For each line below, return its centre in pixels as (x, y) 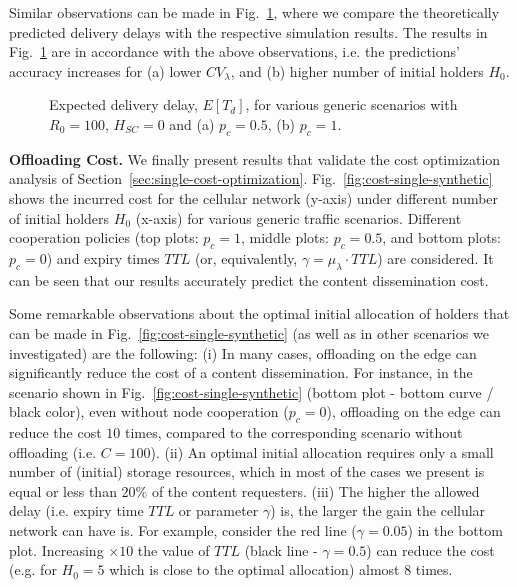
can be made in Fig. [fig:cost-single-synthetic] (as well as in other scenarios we (249, 332)
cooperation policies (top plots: (104, 237)
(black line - (281, 549)
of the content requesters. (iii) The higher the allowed (315, 490)
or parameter (218, 510)
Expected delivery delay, (123, 104)
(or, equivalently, (246, 257)
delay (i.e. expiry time (76, 510)
